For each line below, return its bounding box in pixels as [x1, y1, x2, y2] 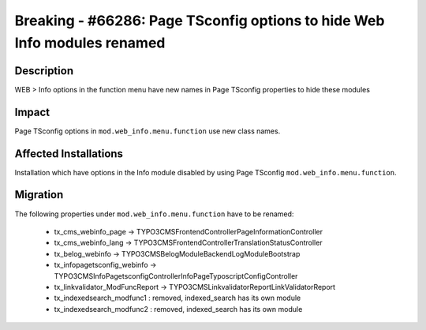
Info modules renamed [14, 34, 166, 51]
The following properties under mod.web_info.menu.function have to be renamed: [14, 209, 294, 219]
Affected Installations [14, 147, 124, 160]
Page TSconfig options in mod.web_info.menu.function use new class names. [14, 126, 281, 136]
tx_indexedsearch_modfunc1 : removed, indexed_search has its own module [54, 293, 301, 303]
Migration [14, 188, 64, 201]
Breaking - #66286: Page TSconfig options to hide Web [14, 12, 385, 29]
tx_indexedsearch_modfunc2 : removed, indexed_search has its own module [54, 304, 303, 313]
